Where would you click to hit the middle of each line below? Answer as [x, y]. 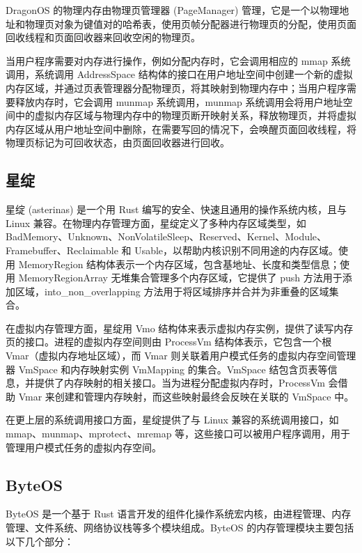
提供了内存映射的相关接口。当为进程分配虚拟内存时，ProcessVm [180, 383]
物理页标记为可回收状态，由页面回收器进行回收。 [118, 142]
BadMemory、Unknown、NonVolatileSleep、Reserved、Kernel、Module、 [166, 236]
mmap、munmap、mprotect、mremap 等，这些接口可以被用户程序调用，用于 [178, 434]
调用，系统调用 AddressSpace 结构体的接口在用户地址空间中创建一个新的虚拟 [179, 74]
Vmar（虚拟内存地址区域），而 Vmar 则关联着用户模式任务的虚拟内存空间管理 [181, 356]
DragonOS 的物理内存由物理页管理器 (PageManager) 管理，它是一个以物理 [173, 10]
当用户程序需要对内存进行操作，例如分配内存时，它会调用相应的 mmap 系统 [178, 60]
